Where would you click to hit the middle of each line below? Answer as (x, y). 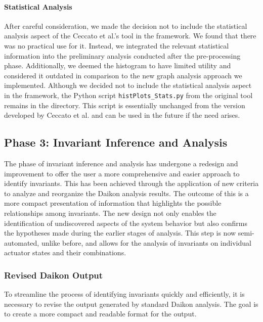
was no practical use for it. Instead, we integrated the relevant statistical (117, 45)
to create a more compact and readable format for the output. (100, 314)
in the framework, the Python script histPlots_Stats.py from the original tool (128, 95)
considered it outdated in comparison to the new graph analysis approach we (123, 75)
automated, (22, 242)
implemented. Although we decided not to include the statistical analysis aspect (128, 85)
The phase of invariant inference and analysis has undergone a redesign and (121, 163)
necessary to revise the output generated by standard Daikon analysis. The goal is (131, 304)
